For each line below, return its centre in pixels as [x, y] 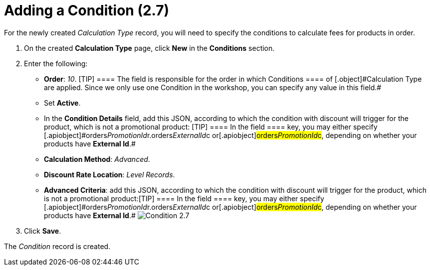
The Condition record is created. [57, 246]
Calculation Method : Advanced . [97, 159]
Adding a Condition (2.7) [87, 10]
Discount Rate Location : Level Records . [109, 174]
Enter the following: [56, 63]
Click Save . [43, 231]
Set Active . [62, 103]
